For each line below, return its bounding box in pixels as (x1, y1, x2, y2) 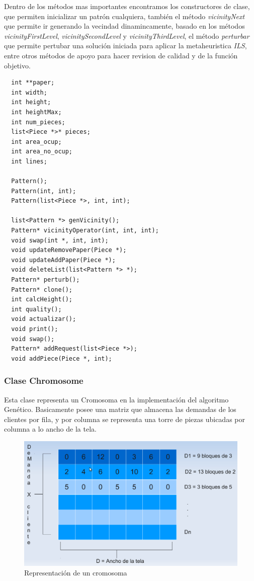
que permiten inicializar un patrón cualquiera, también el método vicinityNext (4, 11, 245, 21)
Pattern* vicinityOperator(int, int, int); (11, 227, 159, 234)
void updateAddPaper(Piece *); (11, 256, 116, 264)
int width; (11, 89, 47, 96)
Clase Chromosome (4, 374, 83, 387)
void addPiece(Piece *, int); (11, 355, 112, 362)
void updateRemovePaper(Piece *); (11, 246, 127, 254)
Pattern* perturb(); (11, 276, 80, 284)
